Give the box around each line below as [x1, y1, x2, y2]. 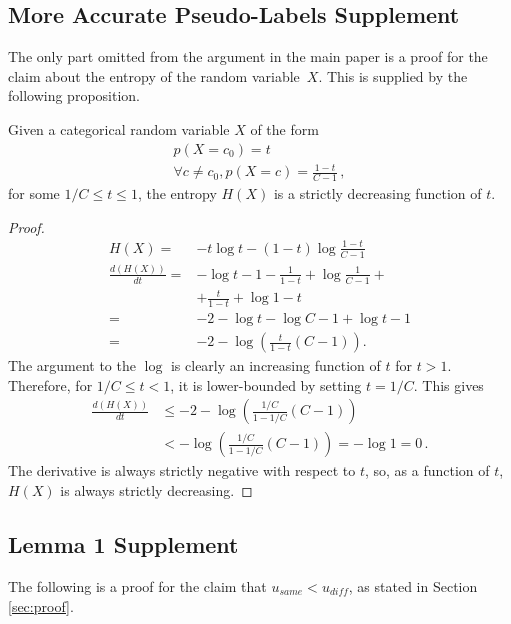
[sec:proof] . [8, 596, 74, 617]
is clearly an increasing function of [170, 355, 381, 376]
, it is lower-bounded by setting [170, 374, 362, 395]
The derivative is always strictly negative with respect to [8, 460, 356, 481]
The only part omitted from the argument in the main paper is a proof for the [8, 46, 488, 67]
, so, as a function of [365, 460, 490, 481]
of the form [250, 118, 319, 139]
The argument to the [8, 355, 136, 376]
